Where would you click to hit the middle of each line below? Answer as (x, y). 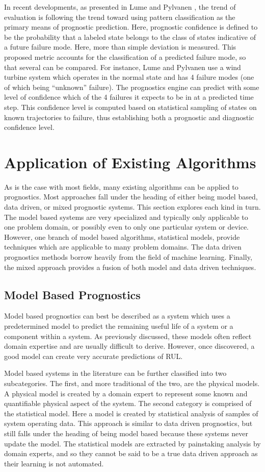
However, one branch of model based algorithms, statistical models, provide (122, 237)
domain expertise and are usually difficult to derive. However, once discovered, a (129, 346)
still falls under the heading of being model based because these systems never (126, 433)
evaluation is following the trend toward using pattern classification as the (120, 17)
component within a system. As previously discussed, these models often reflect (128, 336)
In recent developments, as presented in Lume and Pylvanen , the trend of (120, 7)
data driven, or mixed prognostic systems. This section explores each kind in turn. (132, 207)
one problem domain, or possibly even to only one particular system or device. (127, 227)
